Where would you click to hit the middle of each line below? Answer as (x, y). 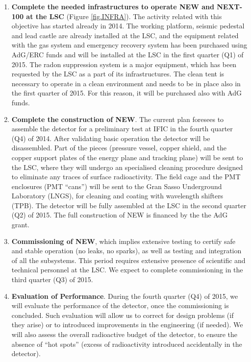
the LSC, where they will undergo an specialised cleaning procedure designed (127, 167)
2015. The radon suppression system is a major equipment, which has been (124, 64)
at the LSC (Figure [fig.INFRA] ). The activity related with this (124, 16)
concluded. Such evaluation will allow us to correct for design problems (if (123, 315)
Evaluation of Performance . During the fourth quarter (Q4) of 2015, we (125, 296)
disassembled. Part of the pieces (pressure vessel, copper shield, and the (119, 148)
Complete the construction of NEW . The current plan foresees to (118, 119)
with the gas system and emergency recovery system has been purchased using (129, 45)
